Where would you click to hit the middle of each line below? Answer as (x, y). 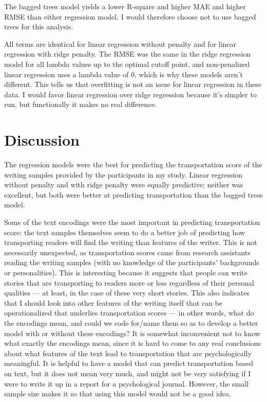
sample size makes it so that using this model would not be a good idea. (118, 394)
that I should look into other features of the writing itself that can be (113, 302)
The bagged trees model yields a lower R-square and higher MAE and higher (125, 6)
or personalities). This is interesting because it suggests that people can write (126, 272)
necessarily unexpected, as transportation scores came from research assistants (127, 252)
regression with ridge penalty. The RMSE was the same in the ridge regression (128, 54)
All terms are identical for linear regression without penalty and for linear (120, 43)
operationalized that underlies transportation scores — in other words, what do (129, 313)
